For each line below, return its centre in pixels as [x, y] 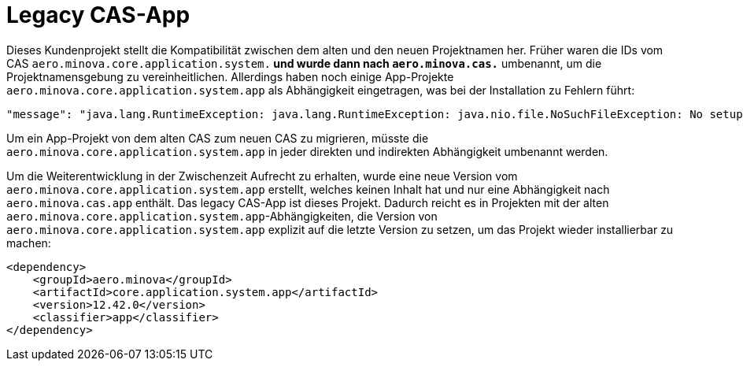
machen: [29, 243]
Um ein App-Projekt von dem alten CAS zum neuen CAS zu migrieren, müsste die [218, 138]
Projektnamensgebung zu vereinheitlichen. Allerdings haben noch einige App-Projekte [230, 76]
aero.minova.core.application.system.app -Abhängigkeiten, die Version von [222, 216]
